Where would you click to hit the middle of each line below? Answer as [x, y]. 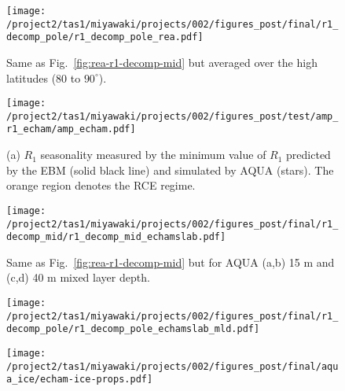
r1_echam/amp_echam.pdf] [71, 129]
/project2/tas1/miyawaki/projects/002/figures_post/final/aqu [172, 366]
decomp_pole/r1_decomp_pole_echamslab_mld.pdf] [133, 329]
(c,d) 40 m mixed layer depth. [78, 277]
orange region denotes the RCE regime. [101, 185]
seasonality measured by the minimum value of [153, 155]
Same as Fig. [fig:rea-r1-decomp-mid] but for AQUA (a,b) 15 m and [171, 262]
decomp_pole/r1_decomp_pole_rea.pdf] [105, 37]
